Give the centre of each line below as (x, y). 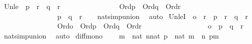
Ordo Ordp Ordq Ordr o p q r (150, 26)
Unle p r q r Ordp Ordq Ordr (92, 6)
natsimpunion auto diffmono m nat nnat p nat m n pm (111, 35)
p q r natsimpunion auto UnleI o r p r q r (152, 16)
